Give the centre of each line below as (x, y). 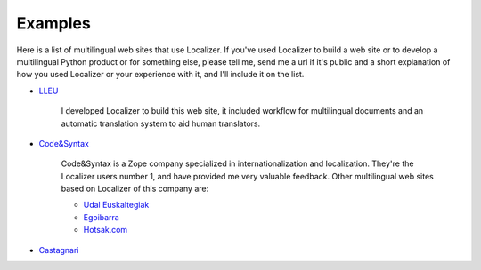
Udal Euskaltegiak (116, 205)
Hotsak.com (106, 230)
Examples (53, 23)
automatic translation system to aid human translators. (161, 123)
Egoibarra (101, 217)
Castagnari (59, 250)
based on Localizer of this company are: (135, 189)
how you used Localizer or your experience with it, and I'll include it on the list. (160, 75)
